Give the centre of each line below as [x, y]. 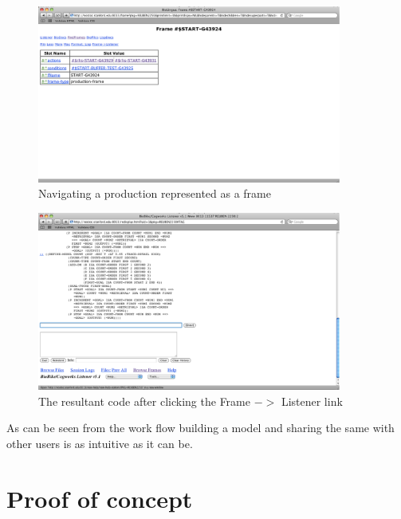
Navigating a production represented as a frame [155, 193]
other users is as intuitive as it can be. [100, 443]
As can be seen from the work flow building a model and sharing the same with [200, 428]
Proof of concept [100, 498]
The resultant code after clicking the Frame [144, 401]
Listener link [312, 401]
